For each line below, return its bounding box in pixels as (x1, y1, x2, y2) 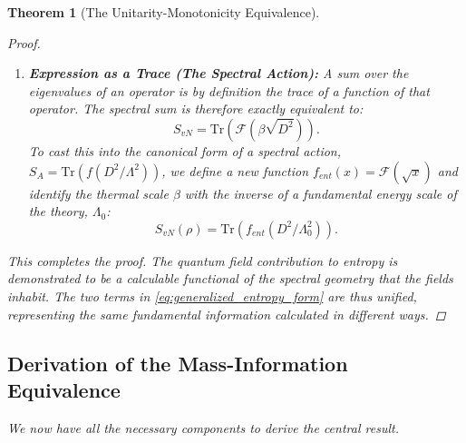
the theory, (28, 202, 88, 221)
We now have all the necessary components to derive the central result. (7, 418, 399, 437)
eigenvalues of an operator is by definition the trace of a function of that (28, 81, 430, 100)
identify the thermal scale (28, 183, 169, 202)
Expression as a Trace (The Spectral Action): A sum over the (28, 64, 409, 83)
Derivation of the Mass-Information (7, 349, 348, 377)
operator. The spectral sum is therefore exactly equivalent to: (28, 99, 364, 118)
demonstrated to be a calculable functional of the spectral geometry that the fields (7, 269, 453, 288)
